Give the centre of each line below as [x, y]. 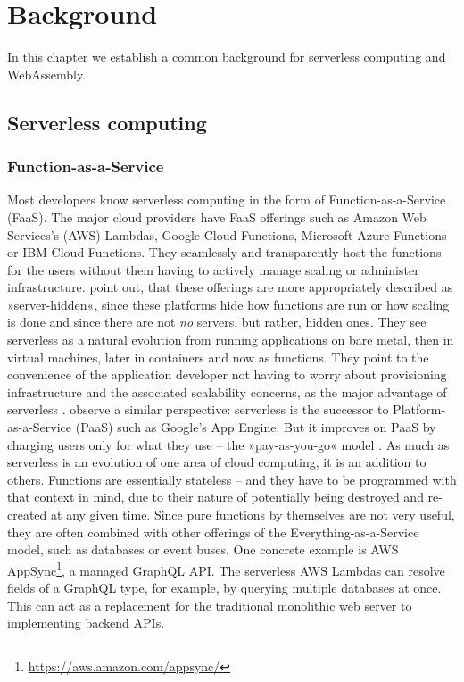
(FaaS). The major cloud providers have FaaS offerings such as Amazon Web [217, 216]
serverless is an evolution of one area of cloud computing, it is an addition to [217, 462]
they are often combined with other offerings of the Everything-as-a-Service [213, 532]
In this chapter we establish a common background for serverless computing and [227, 57]
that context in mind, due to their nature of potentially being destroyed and [215, 497]
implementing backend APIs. [86, 623]
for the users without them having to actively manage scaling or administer [213, 269]
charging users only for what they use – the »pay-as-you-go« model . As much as [228, 444]
